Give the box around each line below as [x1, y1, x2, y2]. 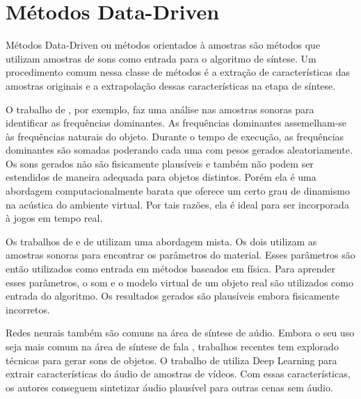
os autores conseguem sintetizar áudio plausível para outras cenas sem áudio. [6, 380, 333, 394]
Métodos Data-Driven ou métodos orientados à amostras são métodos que [6, 38, 321, 52]
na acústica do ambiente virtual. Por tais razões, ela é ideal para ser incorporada [6, 197, 349, 211]
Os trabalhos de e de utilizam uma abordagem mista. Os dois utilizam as [6, 234, 317, 248]
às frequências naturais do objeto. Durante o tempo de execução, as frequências [6, 129, 344, 143]
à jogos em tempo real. [6, 211, 103, 225]
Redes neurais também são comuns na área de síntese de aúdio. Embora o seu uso [6, 325, 355, 340]
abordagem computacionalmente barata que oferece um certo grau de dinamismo [6, 184, 350, 198]
